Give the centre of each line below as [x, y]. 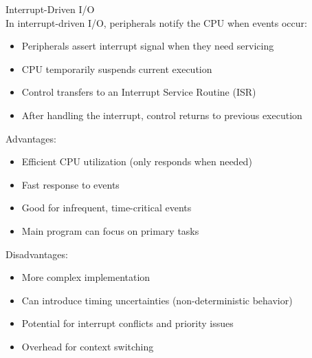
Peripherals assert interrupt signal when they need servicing [148, 46]
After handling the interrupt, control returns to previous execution [162, 115]
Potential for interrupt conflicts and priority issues [127, 323]
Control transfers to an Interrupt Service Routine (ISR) [139, 92]
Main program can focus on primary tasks [110, 230]
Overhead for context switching [88, 346]
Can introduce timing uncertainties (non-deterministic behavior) [157, 300]
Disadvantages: [37, 254]
